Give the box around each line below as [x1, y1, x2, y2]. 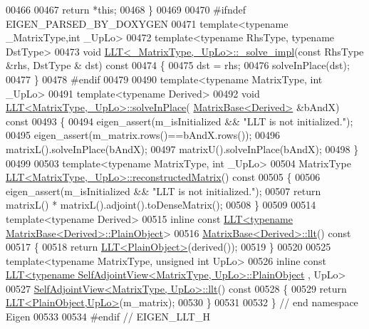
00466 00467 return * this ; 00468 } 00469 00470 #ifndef [6, 2, 246, 16]
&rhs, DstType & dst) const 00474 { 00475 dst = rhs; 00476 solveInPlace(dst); [6, 58, 350, 73]
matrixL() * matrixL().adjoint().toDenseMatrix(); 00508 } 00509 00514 [6, 197, 316, 212]
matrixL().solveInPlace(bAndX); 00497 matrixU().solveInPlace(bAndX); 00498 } [6, 141, 359, 156]
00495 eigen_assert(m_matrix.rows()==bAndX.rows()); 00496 [6, 127, 281, 142]
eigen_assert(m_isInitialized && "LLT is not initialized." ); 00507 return [6, 183, 321, 198]
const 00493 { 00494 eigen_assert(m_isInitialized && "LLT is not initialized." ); [6, 113, 353, 128]
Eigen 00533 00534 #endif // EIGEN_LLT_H [6, 309, 210, 324]
